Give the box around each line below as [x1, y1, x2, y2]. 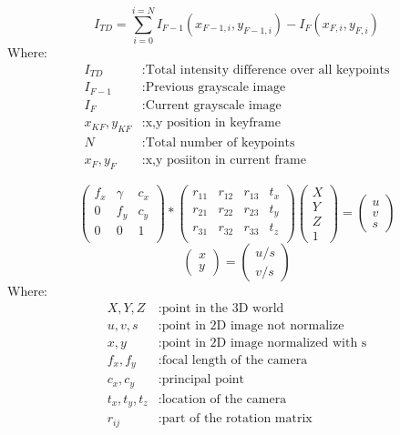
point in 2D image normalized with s [161, 336, 367, 349]
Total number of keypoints [145, 137, 295, 150]
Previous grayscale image [145, 81, 286, 95]
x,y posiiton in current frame [145, 154, 306, 167]
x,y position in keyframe [145, 116, 281, 130]
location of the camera [161, 392, 287, 406]
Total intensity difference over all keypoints [145, 63, 390, 76]
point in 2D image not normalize [161, 319, 344, 332]
